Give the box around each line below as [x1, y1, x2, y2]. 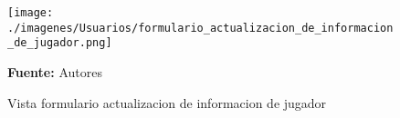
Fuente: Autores [7, 62, 102, 81]
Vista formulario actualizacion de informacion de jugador [7, 93, 327, 112]
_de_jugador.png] [7, 36, 112, 50]
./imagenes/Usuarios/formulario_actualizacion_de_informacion [7, 21, 394, 34]
